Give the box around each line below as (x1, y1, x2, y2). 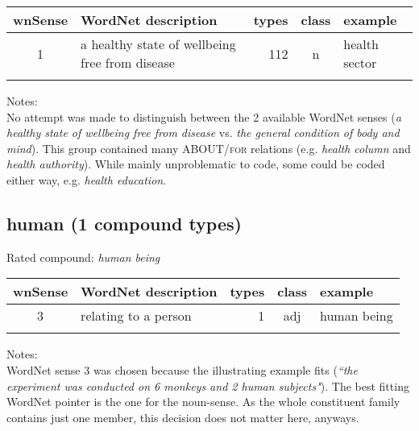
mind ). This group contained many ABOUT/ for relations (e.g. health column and (6, 139, 411, 156)
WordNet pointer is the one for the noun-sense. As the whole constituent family (6, 393, 400, 410)
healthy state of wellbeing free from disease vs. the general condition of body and (6, 124, 400, 141)
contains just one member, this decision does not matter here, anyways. (6, 408, 359, 425)
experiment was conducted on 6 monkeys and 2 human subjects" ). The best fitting (6, 377, 409, 394)
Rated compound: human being (6, 248, 160, 265)
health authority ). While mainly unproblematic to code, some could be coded (6, 155, 385, 172)
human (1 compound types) (6, 210, 242, 235)
